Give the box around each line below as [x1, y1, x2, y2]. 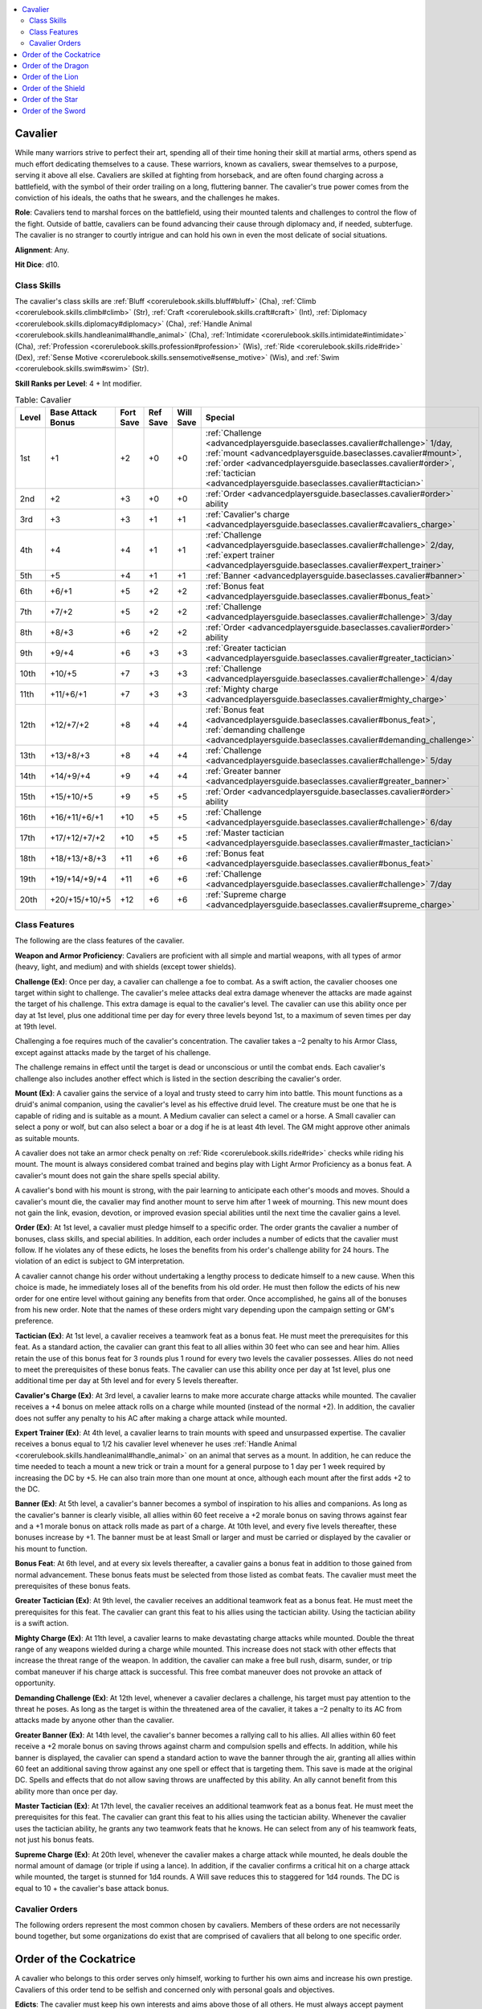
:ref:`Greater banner [205, 765, 281, 776]
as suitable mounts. [14, 1133, 80, 1143]
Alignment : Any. [14, 245, 70, 255]
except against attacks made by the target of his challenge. [14, 1047, 211, 1057]
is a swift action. [14, 1618, 69, 1628]
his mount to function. [14, 1544, 88, 1553]
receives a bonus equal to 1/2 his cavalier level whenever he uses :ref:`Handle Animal [14, 1439, 297, 1449]
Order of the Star [22, 95, 78, 104]
